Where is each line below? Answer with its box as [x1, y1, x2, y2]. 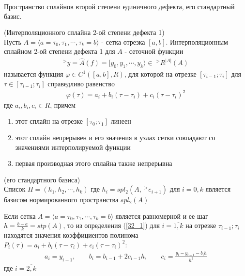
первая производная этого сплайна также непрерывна [15, 158, 172, 168]
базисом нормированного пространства [4, 195, 119, 205]
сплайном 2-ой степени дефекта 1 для [4, 46, 115, 56]
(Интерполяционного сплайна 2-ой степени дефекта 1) [4, 27, 165, 37]
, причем [50, 99, 76, 110]
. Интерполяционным [166, 36, 228, 47]
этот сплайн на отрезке [15, 116, 83, 126]
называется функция [4, 69, 63, 79]
